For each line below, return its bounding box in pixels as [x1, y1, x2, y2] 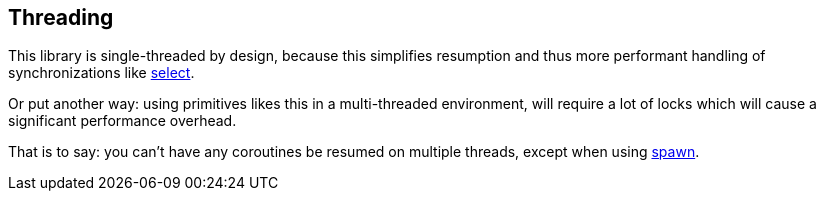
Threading [8, 5, 114, 30]
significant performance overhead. [8, 112, 237, 130]
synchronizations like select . [8, 64, 195, 82]
